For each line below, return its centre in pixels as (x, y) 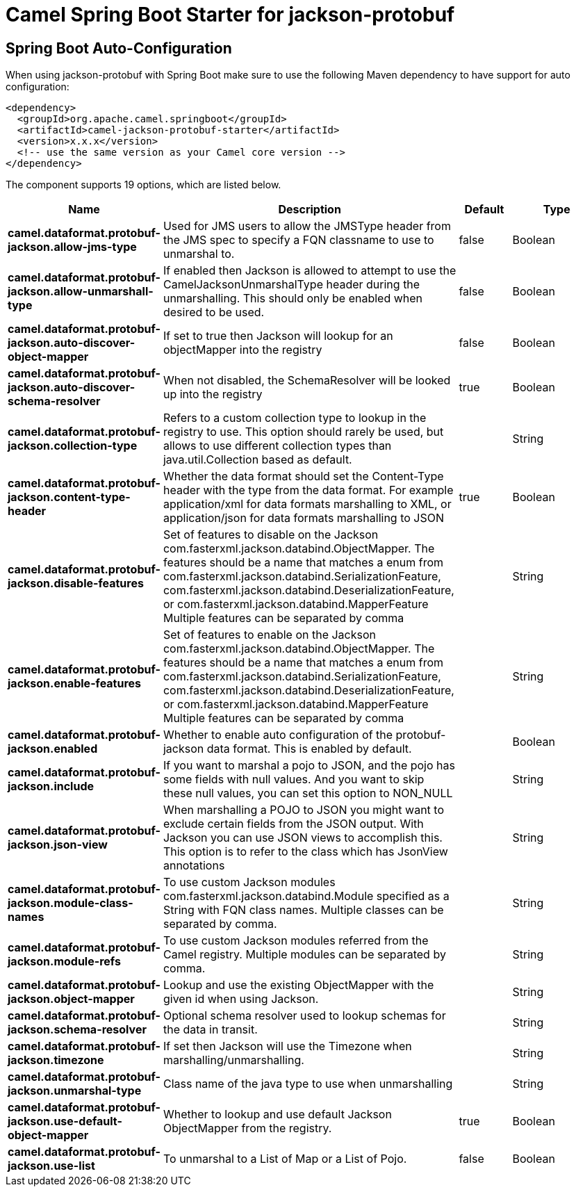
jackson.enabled (53, 749)
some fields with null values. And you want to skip (294, 779)
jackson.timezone (56, 1060)
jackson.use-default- (65, 1121)
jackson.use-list (51, 1166)
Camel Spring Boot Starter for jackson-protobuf (230, 15)
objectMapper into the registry (242, 350)
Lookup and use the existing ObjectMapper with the (298, 985)
